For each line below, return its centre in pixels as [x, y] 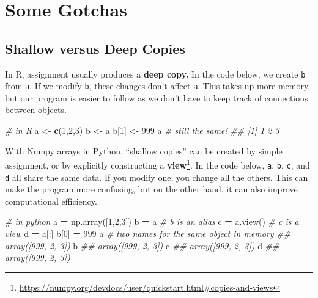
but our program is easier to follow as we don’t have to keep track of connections [157, 97]
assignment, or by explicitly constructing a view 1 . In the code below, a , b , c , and [157, 164]
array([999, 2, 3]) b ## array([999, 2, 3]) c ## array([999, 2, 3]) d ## [142, 245]
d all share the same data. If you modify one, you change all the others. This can [157, 177]
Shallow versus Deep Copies [95, 48]
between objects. [36, 110]
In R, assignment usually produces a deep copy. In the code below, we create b [155, 74]
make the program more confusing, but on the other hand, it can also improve [151, 189]
